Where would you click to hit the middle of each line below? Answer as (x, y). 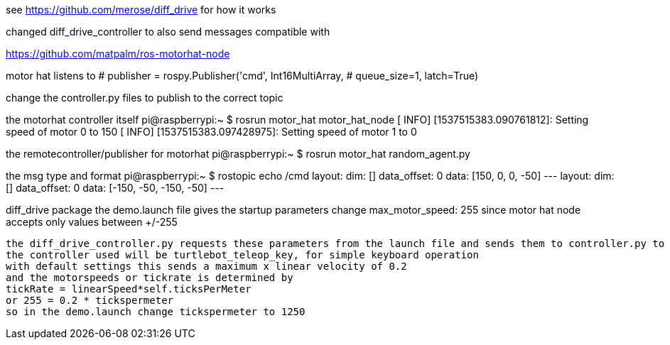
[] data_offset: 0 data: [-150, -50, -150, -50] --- (115, 188)
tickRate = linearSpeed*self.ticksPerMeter (129, 289)
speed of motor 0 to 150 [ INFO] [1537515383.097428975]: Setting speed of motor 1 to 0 (211, 132)
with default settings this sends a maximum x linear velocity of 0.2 (206, 266)
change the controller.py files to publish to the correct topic (145, 98)
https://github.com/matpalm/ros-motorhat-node (118, 54)
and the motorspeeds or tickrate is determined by (150, 278)
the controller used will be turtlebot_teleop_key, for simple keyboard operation (242, 255)
